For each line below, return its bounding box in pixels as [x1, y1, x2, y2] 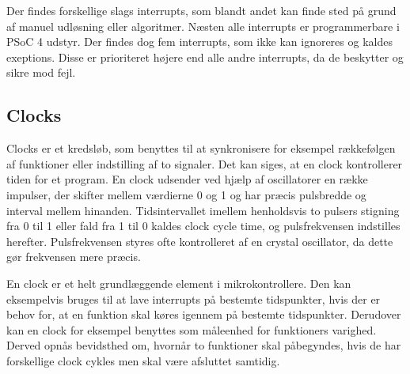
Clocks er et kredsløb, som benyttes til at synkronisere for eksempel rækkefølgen [6, 140, 396, 157]
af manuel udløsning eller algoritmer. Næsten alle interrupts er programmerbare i [6, 17, 400, 34]
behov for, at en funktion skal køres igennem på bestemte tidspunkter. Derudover [6, 306, 401, 323]
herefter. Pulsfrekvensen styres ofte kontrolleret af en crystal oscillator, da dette [6, 232, 393, 249]
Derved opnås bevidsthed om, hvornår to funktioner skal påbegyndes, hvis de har [6, 337, 401, 353]
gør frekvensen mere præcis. [6, 248, 141, 265]
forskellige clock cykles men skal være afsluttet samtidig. [6, 352, 280, 368]
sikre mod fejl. [6, 64, 76, 81]
